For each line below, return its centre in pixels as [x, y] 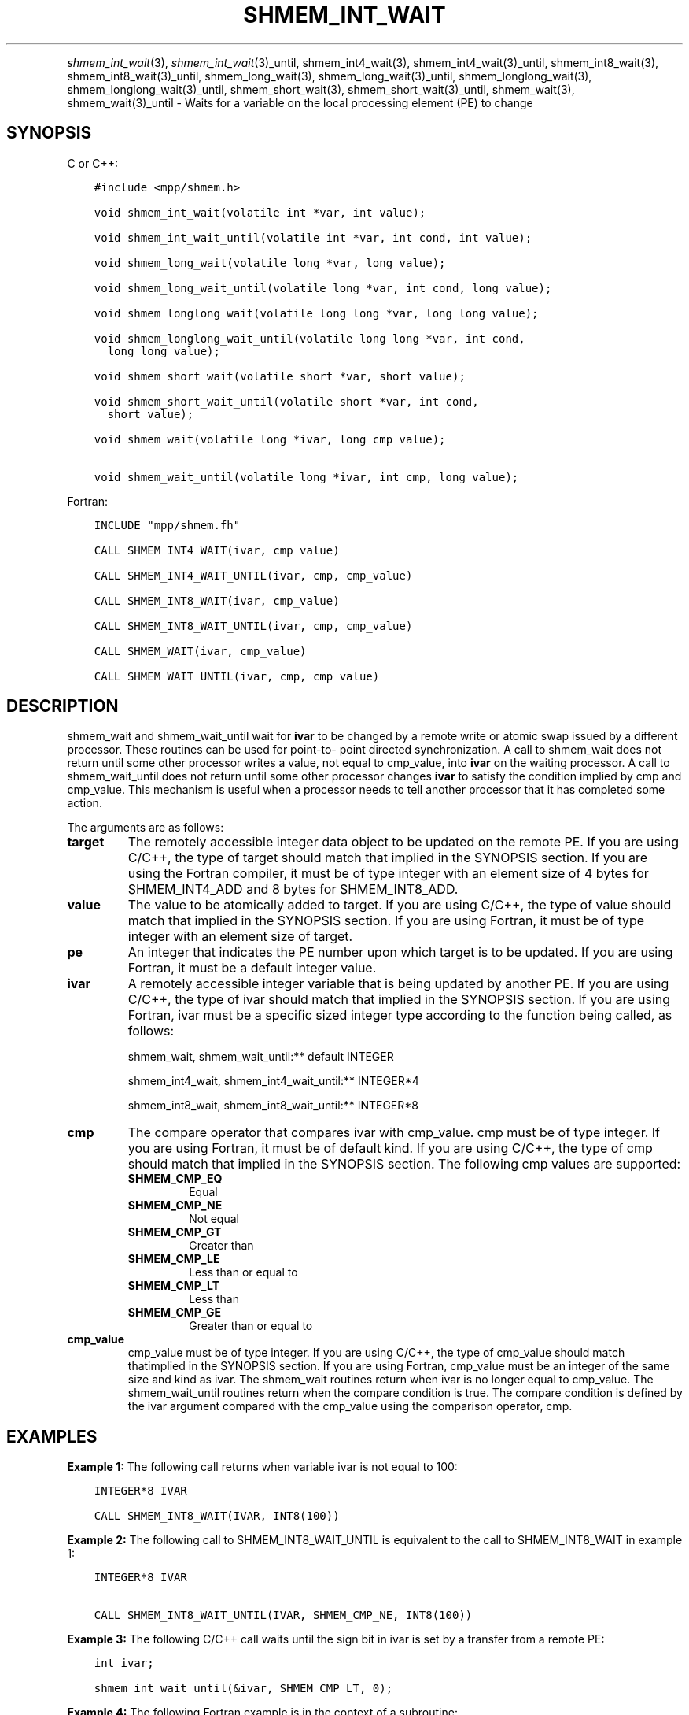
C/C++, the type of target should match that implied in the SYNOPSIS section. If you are [388, 858]
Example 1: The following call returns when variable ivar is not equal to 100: [262, 1467]
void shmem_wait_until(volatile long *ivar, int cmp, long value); [306, 477]
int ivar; [124, 1663]
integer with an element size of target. [240, 937]
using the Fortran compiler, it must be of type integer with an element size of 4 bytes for [388, 874]
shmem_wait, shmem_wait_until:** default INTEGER [261, 1057]
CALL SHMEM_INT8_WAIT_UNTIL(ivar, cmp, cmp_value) [253, 626]
